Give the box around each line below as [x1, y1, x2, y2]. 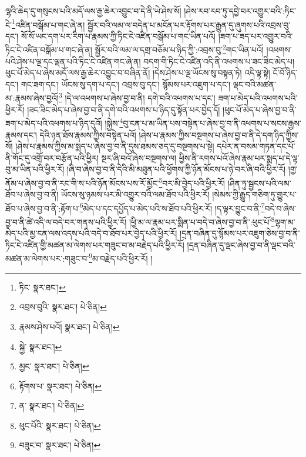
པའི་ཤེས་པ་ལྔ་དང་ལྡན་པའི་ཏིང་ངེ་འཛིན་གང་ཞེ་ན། [5, 55, 141, 67]
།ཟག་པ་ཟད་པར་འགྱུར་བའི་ [218, 29, 293, 42]
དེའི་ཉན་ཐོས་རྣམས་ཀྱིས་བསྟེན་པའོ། [39, 128, 136, 141]
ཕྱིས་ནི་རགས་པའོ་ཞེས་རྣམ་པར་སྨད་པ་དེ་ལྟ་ [179, 151, 300, 164]
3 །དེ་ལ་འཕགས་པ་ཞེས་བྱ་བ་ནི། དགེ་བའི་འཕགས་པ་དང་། [58, 90, 216, 104]
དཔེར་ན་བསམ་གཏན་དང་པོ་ [217, 140, 295, 152]
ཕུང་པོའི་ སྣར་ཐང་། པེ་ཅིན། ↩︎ [19, 419, 101, 431]
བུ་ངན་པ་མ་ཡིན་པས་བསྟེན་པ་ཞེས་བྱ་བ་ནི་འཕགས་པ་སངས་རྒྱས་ [123, 116, 301, 129]
